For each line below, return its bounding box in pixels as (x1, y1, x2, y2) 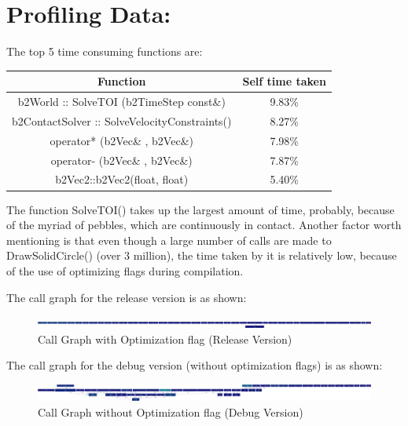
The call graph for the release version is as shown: (6, 289, 247, 305)
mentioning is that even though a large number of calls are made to (6, 231, 332, 248)
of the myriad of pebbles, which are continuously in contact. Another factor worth (6, 217, 402, 233)
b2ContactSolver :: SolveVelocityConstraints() (12, 112, 232, 129)
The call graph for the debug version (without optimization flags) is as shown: (6, 357, 383, 373)
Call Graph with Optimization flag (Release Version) (38, 330, 292, 347)
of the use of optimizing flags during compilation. (6, 262, 244, 279)
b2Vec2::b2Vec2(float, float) (55, 171, 189, 188)
